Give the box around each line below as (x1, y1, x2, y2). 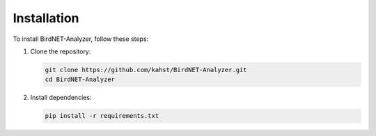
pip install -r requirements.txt (45, 112, 159, 120)
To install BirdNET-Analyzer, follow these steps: (13, 35, 149, 43)
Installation (13, 10, 79, 26)
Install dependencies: (30, 94, 92, 102)
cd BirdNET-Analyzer (45, 76, 115, 83)
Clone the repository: (30, 47, 91, 56)
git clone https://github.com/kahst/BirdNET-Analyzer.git (45, 66, 247, 74)
